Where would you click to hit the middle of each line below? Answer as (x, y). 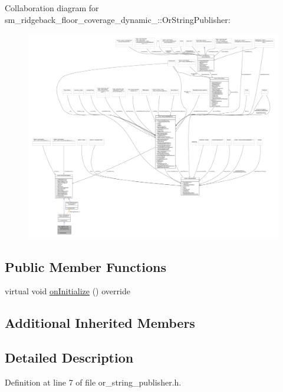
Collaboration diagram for (52, 8)
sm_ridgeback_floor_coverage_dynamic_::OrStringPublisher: (118, 19)
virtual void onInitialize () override (68, 291)
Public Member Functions (85, 266)
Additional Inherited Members (100, 323)
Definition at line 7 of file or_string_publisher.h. (93, 382)
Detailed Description (69, 358)
